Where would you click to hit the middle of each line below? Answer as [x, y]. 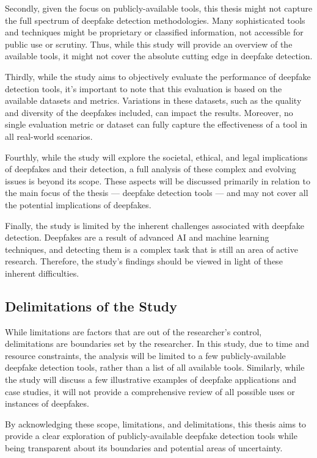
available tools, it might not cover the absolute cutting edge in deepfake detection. [159, 56]
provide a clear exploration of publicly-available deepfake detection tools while [151, 436]
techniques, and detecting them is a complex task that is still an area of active [151, 249]
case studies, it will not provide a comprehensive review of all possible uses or [150, 391]
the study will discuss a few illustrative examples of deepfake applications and [151, 380]
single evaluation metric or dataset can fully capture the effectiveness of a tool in [156, 124]
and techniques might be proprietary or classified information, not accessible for [154, 32]
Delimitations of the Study [91, 306]
